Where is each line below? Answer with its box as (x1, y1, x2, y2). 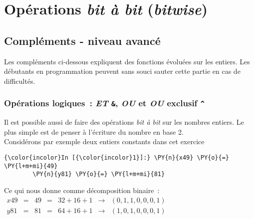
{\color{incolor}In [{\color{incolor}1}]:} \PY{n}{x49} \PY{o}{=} (4, 154, 230, 161)
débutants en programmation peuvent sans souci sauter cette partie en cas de (4, 66, 241, 76)
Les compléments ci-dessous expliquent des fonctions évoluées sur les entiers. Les (4, 56, 250, 66)
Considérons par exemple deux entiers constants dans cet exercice (4, 136, 205, 147)
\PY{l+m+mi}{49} (4, 162, 58, 170)
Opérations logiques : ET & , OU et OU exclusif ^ (4, 97, 205, 109)
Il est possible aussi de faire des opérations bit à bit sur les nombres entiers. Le (4, 117, 244, 127)
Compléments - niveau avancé (4, 32, 161, 48)
